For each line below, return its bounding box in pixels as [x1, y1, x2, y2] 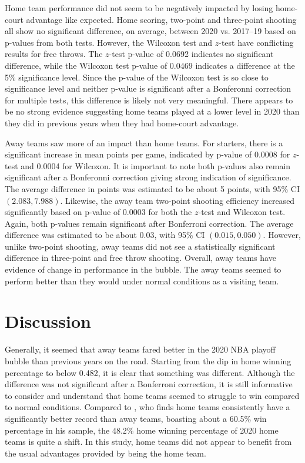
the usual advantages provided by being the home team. [5, 447, 206, 459]
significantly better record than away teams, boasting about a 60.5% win [5, 412, 267, 424]
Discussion [5, 309, 91, 333]
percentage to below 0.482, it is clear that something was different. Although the [5, 366, 295, 378]
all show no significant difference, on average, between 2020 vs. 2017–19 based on [5, 25, 296, 37]
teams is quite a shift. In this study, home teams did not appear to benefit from [5, 435, 292, 448]
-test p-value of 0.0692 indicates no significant [109, 48, 274, 60]
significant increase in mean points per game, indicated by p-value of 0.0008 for [5, 148, 290, 160]
